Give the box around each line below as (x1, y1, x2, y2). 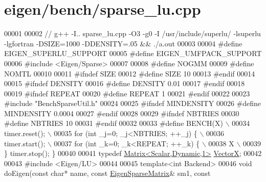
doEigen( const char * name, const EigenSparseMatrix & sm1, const (4, 168, 211, 178)
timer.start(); (4, 138, 46, 148)
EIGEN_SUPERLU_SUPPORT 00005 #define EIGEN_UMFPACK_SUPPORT (4, 48, 262, 59)
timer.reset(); (4, 128, 46, 139)
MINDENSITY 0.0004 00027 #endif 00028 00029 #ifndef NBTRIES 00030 (4, 108, 239, 118)
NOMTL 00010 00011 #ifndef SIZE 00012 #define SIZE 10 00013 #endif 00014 (4, 68, 255, 79)
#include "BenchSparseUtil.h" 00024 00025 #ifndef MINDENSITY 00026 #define (4, 98, 261, 109)
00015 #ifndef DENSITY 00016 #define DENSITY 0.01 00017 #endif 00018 (4, 78, 245, 89)
